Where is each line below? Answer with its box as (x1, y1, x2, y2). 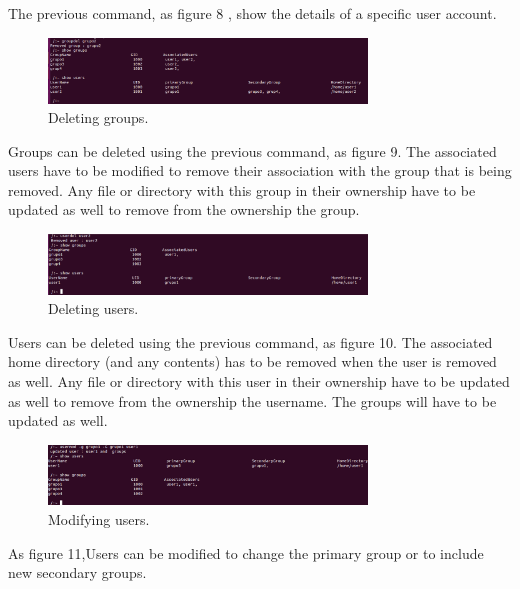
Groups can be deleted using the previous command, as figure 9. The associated (8, 140, 497, 161)
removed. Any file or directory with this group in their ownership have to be (8, 179, 476, 200)
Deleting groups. (48, 107, 149, 128)
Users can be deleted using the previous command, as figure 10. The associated (8, 331, 493, 352)
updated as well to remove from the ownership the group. (8, 199, 360, 220)
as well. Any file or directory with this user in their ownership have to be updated (8, 371, 510, 392)
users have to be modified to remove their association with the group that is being (8, 160, 512, 181)
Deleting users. (48, 298, 139, 319)
